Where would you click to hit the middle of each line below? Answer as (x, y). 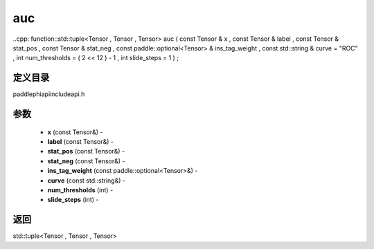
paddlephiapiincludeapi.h (49, 94)
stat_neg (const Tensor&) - (86, 161)
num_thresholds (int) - (80, 190)
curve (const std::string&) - (87, 181)
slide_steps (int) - (73, 200)
